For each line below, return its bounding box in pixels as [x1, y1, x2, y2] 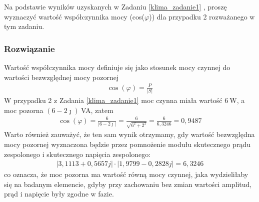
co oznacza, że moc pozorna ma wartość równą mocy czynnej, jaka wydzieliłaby [4, 169, 248, 179]
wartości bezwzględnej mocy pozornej [4, 71, 119, 82]
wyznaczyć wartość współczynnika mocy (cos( [4, 11, 145, 21]
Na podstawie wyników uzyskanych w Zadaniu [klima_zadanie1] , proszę [4, 1, 227, 11]
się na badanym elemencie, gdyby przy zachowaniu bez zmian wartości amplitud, [4, 178, 252, 189]
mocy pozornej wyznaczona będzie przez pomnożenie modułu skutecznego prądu [4, 139, 250, 149]
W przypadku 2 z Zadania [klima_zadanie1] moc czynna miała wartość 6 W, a [4, 95, 245, 105]
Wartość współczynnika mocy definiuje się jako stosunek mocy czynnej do [4, 62, 230, 72]
